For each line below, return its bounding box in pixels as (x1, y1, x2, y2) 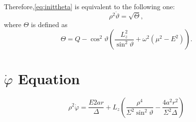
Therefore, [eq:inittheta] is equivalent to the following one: (4, 1, 175, 11)
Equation (18, 68, 80, 88)
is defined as (31, 19, 68, 29)
